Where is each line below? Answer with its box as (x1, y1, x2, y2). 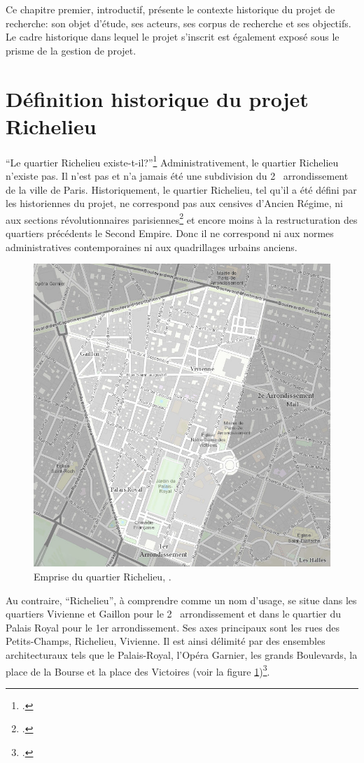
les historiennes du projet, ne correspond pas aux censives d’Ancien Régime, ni (6, 196, 343, 211)
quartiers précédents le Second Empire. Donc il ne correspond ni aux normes (6, 225, 334, 240)
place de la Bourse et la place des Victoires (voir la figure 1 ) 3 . (6, 662, 270, 678)
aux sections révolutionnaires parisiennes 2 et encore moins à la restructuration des (6, 210, 358, 227)
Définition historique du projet (6, 84, 309, 113)
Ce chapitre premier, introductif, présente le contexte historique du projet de (6, 2, 335, 16)
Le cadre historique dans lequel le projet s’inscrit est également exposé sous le (6, 29, 339, 44)
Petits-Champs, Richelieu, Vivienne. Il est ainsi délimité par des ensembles (6, 634, 325, 648)
